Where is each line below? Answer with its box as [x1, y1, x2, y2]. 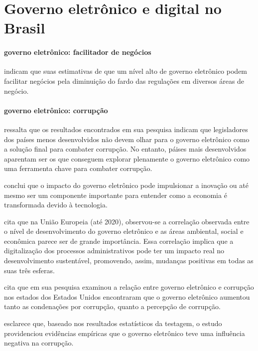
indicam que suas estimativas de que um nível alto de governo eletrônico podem [4, 66, 248, 76]
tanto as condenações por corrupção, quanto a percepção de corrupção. [4, 301, 221, 312]
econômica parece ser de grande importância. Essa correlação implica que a [4, 235, 234, 246]
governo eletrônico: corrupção [4, 105, 108, 115]
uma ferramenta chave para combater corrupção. [4, 163, 152, 174]
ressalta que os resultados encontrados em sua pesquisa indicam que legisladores [4, 124, 248, 134]
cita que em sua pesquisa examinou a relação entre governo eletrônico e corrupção [4, 282, 254, 292]
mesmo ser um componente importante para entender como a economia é [4, 189, 227, 200]
